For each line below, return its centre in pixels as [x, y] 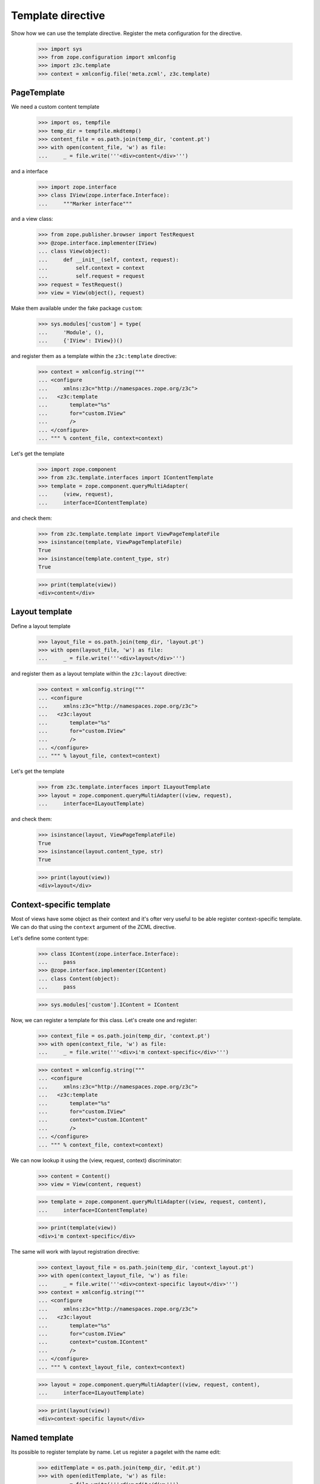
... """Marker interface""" [85, 204]
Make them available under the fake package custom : [77, 308]
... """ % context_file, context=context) [101, 1145]
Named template [42, 1437]
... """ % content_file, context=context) [101, 438]
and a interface [30, 171]
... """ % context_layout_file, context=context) [112, 1367]
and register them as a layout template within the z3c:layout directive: [99, 674]
